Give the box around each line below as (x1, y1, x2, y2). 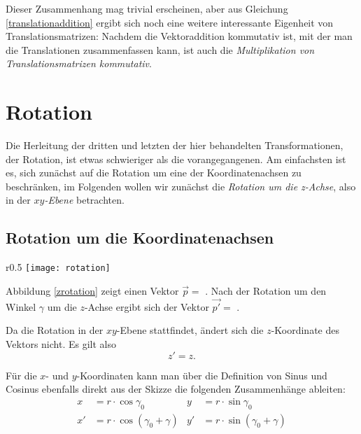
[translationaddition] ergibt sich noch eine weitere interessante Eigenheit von (6, 15, 334, 29)
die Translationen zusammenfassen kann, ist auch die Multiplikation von (6, 42, 315, 57)
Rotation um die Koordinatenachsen (6, 227, 274, 248)
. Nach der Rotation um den (205, 283, 327, 297)
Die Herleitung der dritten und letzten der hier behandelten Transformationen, (6, 138, 344, 153)
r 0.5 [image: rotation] (6, 260, 111, 274)
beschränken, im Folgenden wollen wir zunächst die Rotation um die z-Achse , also (6, 178, 356, 193)
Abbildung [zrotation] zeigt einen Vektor (6, 283, 179, 297)
